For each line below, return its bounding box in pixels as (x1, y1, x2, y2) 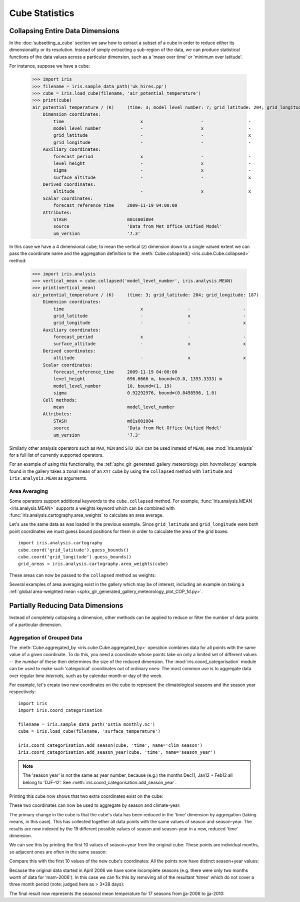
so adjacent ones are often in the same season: (9, 849, 107, 855)
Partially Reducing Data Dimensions (9, 602, 123, 610)
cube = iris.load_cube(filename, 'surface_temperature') (18, 729, 161, 734)
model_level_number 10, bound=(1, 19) (53, 383, 172, 389)
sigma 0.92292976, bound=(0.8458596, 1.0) (53, 390, 217, 396)
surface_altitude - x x (53, 341, 246, 347)
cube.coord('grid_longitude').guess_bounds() (18, 554, 132, 559)
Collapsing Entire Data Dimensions (9, 27, 119, 35)
